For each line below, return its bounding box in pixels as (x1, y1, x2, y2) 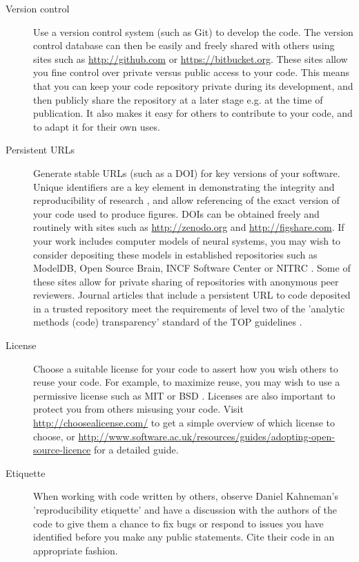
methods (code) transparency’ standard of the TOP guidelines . (33, 315, 302, 329)
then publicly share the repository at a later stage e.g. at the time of (33, 92, 323, 106)
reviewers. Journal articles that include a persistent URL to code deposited (33, 288, 351, 302)
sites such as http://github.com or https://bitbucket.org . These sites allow (33, 51, 348, 66)
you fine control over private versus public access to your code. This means (33, 65, 349, 79)
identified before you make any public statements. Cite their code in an (33, 530, 335, 544)
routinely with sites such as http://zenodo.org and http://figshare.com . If (33, 220, 345, 234)
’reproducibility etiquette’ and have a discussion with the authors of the (33, 503, 337, 516)
